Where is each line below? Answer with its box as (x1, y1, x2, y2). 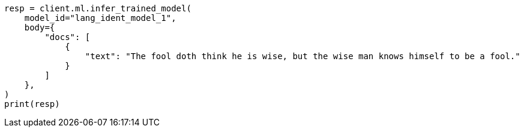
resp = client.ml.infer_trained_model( (4, 4, 191, 13)
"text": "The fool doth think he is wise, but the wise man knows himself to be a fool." (85, 51, 520, 61)
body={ (24, 23, 55, 32)
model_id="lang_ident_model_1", (24, 13, 176, 23)
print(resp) (4, 99, 60, 109)
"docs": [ (44, 32, 91, 42)
